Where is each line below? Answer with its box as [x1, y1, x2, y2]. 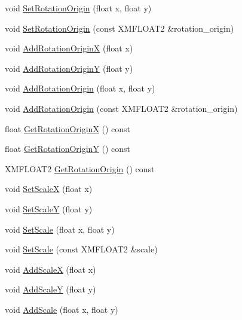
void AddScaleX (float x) [5, 263, 96, 275]
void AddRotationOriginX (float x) [5, 42, 133, 54]
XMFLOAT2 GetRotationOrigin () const [5, 162, 155, 175]
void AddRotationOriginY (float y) [5, 62, 133, 74]
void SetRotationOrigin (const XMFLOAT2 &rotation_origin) [5, 22, 234, 34]
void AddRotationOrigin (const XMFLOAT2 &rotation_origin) [5, 102, 238, 114]
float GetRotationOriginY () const [5, 142, 131, 155]
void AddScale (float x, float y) [5, 303, 118, 315]
